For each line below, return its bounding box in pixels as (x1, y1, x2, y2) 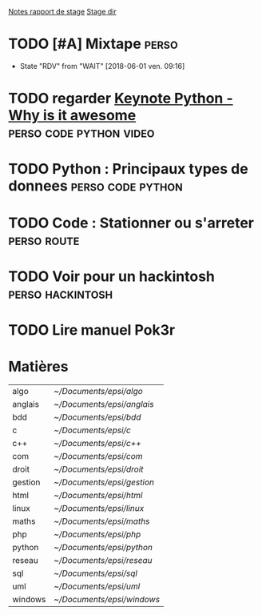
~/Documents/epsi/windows (54, 593, 161, 605)
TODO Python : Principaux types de (8, 160, 249, 179)
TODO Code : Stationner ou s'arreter (8, 214, 254, 231)
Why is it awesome (8, 107, 137, 125)
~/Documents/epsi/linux (54, 502, 145, 513)
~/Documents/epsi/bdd (54, 412, 141, 423)
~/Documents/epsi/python (54, 541, 153, 553)
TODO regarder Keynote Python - (8, 90, 233, 107)
